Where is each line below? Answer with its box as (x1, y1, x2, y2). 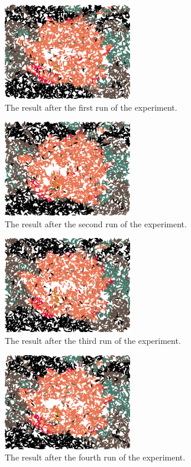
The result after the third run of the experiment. (5, 334, 181, 346)
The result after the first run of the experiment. (5, 101, 177, 113)
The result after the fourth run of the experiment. (5, 451, 186, 463)
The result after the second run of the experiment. (5, 217, 187, 230)
